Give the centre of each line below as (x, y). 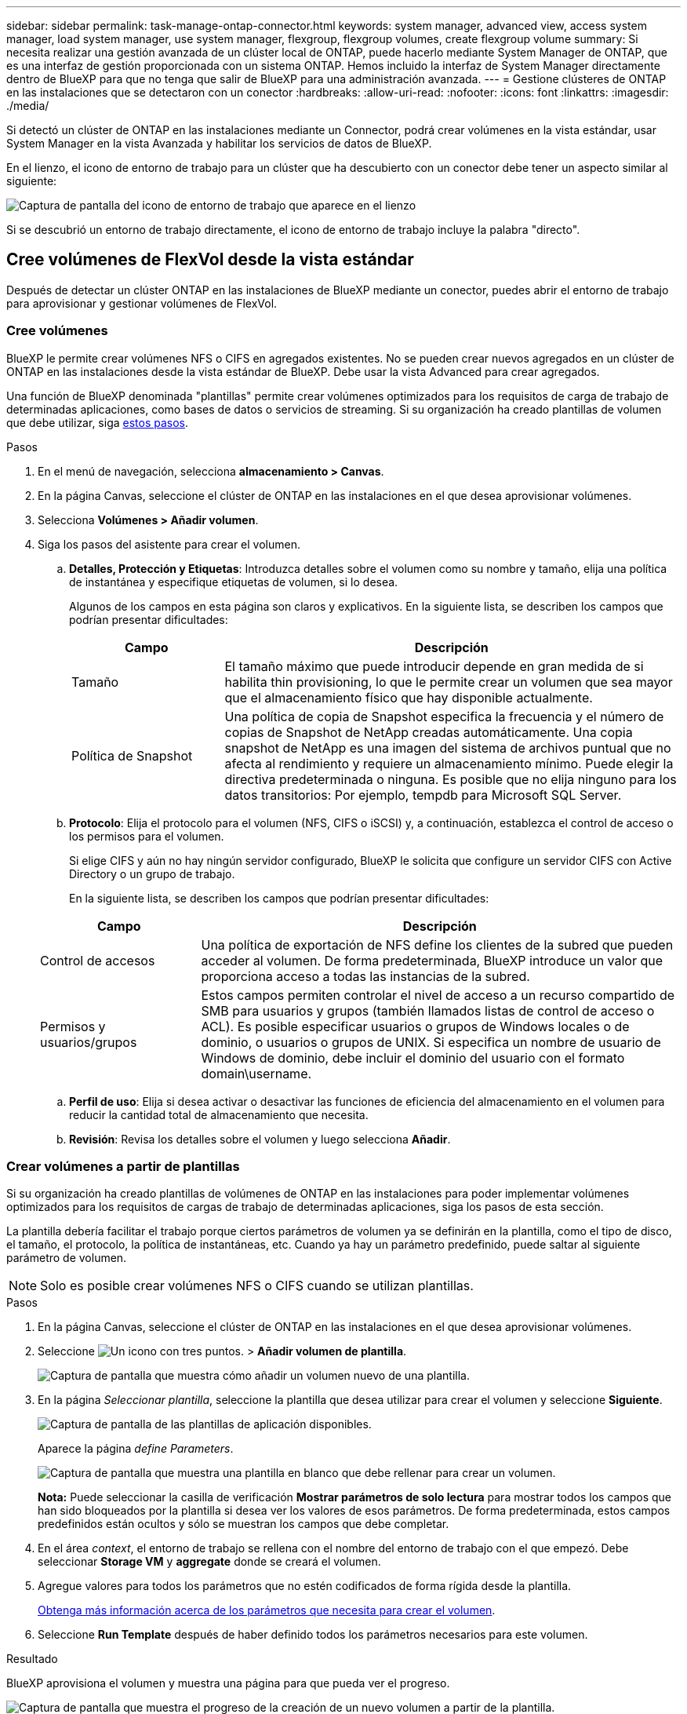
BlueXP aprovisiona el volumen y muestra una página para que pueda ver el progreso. (228, 1683)
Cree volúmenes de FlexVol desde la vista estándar (210, 260)
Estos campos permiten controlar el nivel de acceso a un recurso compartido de (438, 995)
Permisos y (73, 1026)
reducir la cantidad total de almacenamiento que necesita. (219, 1114)
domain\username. (256, 1073)
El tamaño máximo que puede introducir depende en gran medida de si (434, 666)
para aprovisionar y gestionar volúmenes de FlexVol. (142, 303)
